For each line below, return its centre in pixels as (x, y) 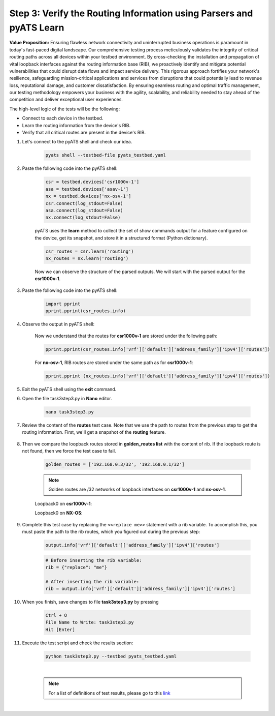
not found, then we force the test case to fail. (69, 451)
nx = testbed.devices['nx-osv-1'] (88, 196)
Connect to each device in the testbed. (63, 118)
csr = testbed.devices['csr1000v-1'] (92, 182)
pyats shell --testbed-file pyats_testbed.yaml (106, 155)
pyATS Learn (37, 27)
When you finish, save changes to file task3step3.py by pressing (91, 602)
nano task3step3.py (70, 412)
